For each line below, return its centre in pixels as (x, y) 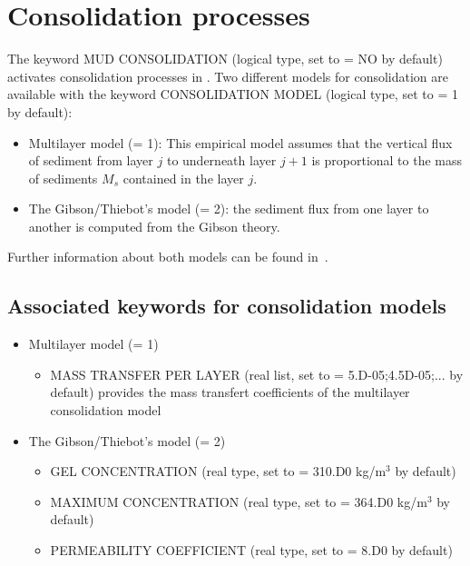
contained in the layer (183, 178)
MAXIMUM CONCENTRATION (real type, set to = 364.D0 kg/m (239, 501)
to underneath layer (221, 160)
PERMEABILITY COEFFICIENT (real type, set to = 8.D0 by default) (251, 550)
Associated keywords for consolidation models (227, 306)
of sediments (63, 178)
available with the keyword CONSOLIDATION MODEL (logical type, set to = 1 (233, 94)
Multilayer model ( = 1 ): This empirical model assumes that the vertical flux (240, 142)
